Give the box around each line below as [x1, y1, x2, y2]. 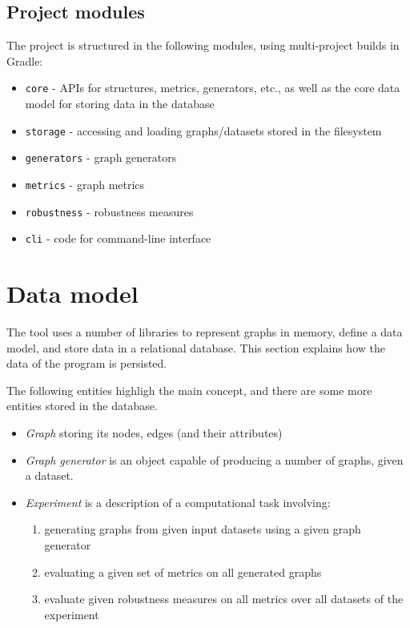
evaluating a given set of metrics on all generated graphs [44, 563, 322, 580]
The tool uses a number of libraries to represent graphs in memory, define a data [6, 324, 403, 340]
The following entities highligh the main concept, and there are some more [6, 381, 372, 398]
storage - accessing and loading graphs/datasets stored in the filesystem [25, 122, 382, 139]
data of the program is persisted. [6, 355, 167, 372]
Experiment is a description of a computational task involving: [25, 493, 331, 510]
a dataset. [25, 467, 74, 484]
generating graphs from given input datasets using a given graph [44, 521, 361, 537]
